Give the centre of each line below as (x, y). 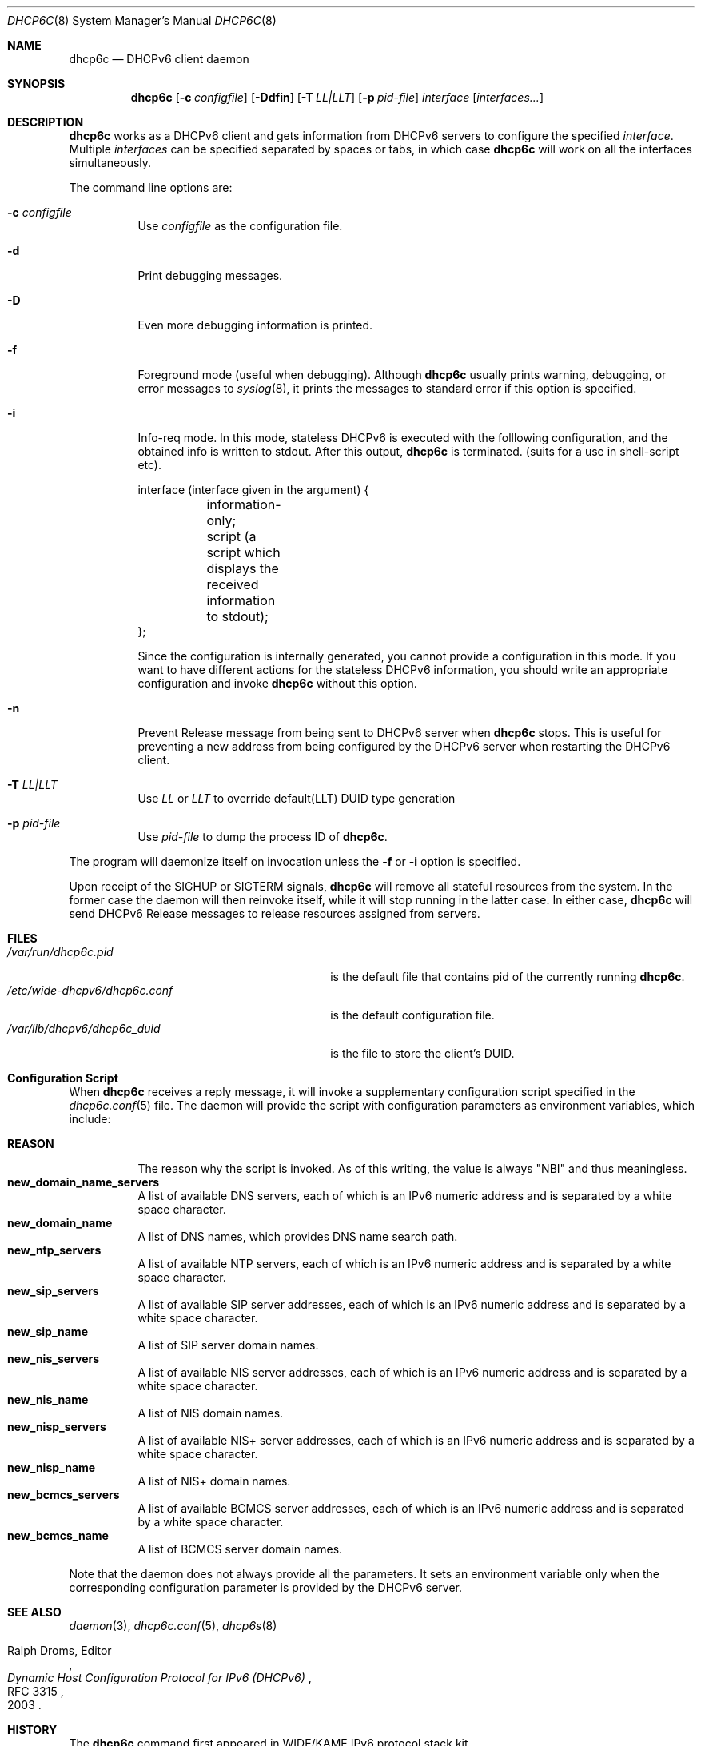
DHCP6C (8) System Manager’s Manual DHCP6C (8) (142, 20)
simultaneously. (110, 163)
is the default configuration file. (412, 1015)
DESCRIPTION (46, 122)
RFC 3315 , (36, 1691)
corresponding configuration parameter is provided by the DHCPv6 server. (266, 1587)
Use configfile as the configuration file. (240, 226)
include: (90, 1119)
